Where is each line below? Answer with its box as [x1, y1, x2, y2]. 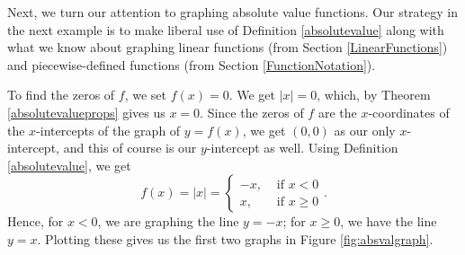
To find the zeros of [7, 85, 115, 104]
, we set [124, 85, 166, 104]
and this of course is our [63, 138, 197, 157]
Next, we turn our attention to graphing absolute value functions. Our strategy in [7, 3, 458, 21]
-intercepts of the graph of [36, 120, 181, 139]
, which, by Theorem [317, 85, 431, 104]
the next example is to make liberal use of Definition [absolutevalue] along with [7, 20, 444, 39]
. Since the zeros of [200, 102, 304, 121]
